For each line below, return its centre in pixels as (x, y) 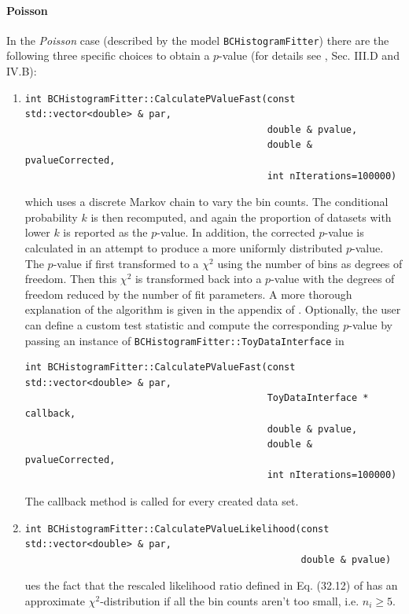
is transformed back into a (198, 279)
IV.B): (22, 71)
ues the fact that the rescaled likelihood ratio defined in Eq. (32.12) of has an (211, 585)
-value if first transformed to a (126, 263)
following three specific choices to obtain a (108, 55)
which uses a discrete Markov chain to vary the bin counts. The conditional (206, 202)
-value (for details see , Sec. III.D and (309, 55)
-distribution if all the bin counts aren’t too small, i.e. (230, 600)
